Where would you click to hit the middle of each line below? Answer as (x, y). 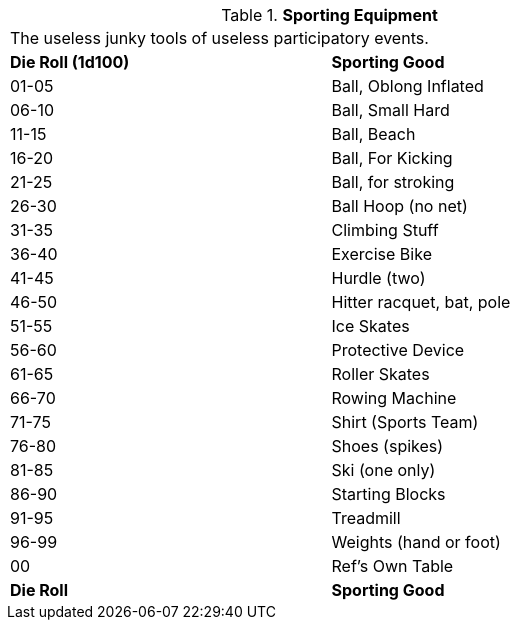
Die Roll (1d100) (70, 62)
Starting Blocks (388, 494)
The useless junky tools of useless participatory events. (219, 38)
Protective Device (398, 350)
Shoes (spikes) (387, 446)
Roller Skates (380, 374)
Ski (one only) (383, 470)
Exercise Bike (381, 254)
